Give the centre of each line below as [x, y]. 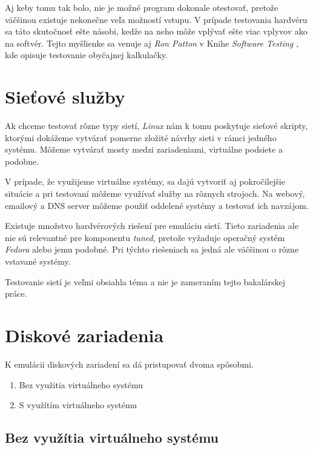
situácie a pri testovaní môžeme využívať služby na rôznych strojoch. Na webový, [155, 194]
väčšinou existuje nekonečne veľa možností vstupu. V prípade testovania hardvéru [156, 19]
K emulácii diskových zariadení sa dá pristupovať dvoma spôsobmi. [129, 364]
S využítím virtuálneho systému [78, 405]
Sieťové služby [65, 97]
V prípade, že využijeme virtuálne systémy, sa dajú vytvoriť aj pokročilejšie [145, 181]
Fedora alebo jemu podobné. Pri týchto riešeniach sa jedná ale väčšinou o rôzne [152, 249]
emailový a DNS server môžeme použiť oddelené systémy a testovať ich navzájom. [157, 205]
